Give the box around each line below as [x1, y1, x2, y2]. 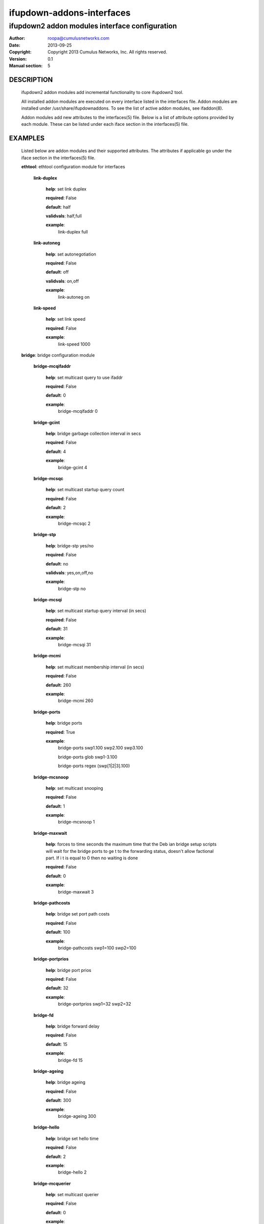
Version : [9, 56, 27, 62]
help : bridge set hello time [45, 1135, 99, 1141]
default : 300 [45, 1097, 71, 1104]
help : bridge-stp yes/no [45, 542, 94, 548]
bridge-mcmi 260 [58, 698, 94, 704]
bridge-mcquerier [33, 1180, 71, 1186]
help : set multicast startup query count [45, 487, 125, 493]
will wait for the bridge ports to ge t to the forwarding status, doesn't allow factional [45, 848, 214, 854]
